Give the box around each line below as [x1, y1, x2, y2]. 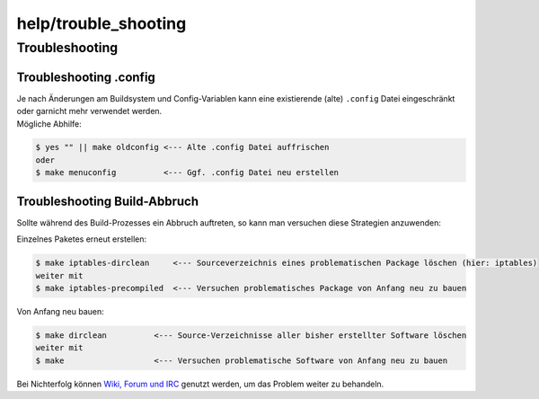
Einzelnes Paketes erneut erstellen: [16, 234, 147, 244]
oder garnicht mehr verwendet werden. [16, 106, 163, 117]
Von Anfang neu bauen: [16, 306, 105, 316]
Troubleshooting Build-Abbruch [16, 193, 199, 208]
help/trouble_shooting [16, 13, 187, 33]
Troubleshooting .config [16, 69, 156, 84]
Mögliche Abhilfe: [16, 118, 83, 129]
